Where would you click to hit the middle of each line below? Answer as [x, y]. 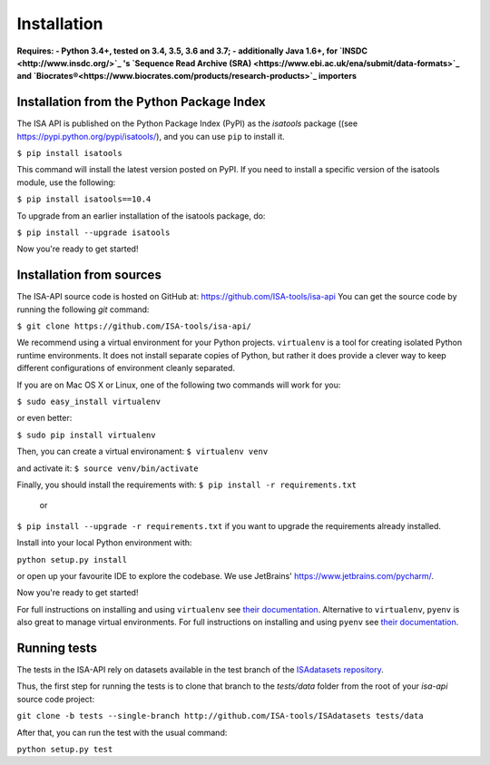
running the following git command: [83, 309]
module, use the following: [66, 182]
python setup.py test [65, 749]
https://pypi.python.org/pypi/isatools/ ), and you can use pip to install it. [151, 136]
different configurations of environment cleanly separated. [126, 368]
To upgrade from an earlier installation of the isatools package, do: [141, 216]
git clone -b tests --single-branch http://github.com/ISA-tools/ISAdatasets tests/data [220, 716]
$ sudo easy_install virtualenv [88, 402]
